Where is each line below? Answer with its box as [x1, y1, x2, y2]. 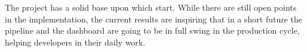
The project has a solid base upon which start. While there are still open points [5, 1, 297, 13]
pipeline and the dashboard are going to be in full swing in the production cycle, [5, 24, 300, 37]
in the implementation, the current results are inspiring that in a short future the [5, 12, 303, 25]
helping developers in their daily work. [5, 35, 146, 48]
